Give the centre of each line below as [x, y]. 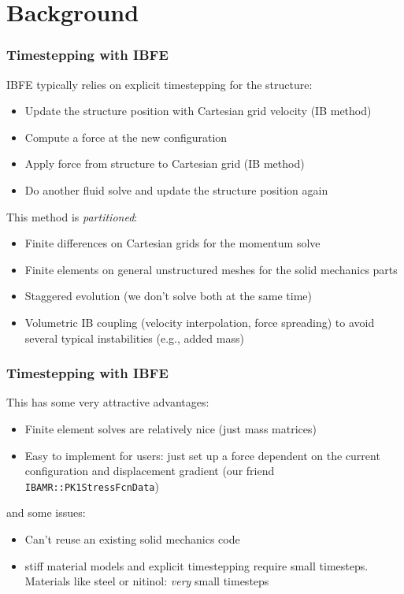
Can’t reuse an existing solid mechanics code [132, 538]
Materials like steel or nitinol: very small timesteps [147, 581]
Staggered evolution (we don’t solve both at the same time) [168, 296]
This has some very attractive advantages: [108, 402]
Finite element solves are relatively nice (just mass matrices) [170, 428]
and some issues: [46, 512]
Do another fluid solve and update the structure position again [176, 189]
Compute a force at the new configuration [126, 137]
